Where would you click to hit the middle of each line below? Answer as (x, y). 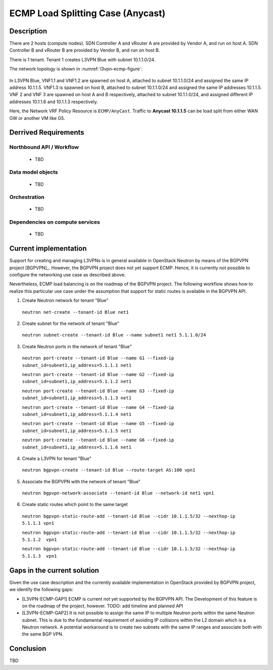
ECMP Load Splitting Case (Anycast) (87, 13)
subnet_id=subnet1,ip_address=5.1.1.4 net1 (77, 414)
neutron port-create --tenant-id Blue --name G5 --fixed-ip (98, 424)
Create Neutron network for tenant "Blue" (65, 301)
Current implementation (48, 249)
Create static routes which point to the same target (75, 505)
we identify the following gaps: (41, 590)
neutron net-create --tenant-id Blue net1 (75, 312)
